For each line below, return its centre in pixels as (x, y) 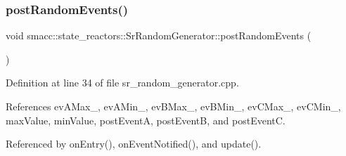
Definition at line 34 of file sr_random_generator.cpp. (122, 83)
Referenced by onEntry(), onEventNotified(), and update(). (134, 144)
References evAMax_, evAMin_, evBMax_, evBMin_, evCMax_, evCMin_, (173, 106)
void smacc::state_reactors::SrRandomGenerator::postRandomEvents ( (159, 35)
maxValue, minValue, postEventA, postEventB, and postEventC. (146, 120)
